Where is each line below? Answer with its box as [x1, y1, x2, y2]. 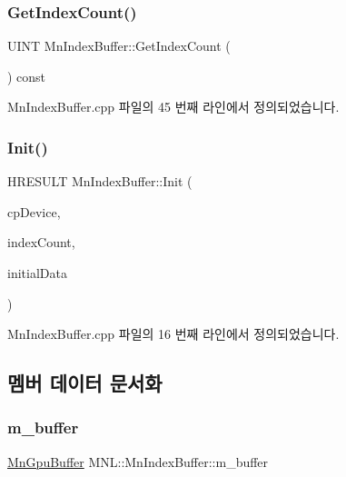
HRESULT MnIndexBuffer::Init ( [7, 172, 193, 191]
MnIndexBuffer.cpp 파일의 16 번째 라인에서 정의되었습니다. [7, 324, 340, 343]
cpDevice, [7, 202, 61, 221]
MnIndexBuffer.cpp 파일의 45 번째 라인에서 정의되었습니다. [7, 97, 340, 116]
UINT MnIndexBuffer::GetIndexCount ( [7, 36, 231, 55]
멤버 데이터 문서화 [7, 369, 163, 397]
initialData [7, 263, 67, 282]
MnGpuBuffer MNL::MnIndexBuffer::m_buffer [7, 452, 269, 471]
